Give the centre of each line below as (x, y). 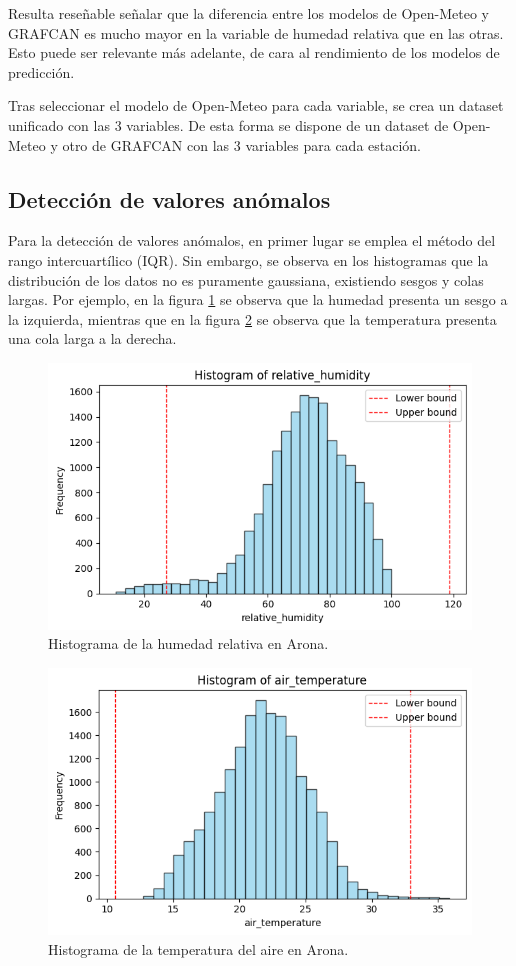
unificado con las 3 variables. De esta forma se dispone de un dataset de (228, 124)
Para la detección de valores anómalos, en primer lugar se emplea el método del (252, 240)
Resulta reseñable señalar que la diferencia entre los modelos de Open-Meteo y (248, 13)
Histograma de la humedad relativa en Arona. (188, 643)
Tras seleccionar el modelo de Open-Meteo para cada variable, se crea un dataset (256, 105)
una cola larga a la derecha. (92, 338)
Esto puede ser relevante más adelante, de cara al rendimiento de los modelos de (254, 52)
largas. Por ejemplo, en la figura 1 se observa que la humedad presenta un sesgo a (258, 299)
